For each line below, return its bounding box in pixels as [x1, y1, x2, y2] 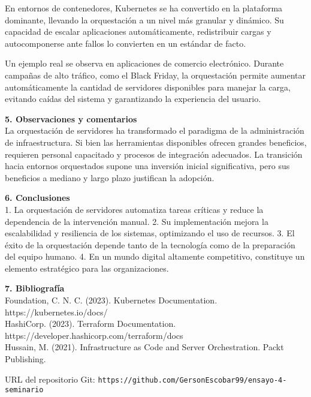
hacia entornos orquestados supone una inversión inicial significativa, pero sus [5, 160, 290, 172]
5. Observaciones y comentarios [5, 112, 137, 125]
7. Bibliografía [5, 282, 65, 294]
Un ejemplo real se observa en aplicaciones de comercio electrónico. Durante [5, 57, 284, 70]
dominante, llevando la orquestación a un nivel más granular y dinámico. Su [5, 13, 284, 26]
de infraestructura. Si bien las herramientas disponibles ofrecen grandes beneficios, [5, 136, 307, 148]
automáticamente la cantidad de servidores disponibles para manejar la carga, [5, 80, 291, 93]
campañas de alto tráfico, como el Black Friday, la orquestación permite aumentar [5, 68, 306, 81]
